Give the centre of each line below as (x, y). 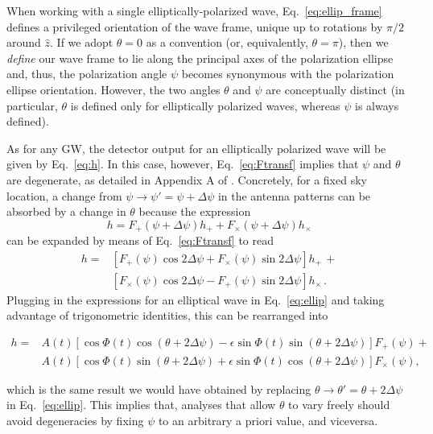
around (24, 42)
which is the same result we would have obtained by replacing (159, 389)
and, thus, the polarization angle (87, 74)
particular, (32, 105)
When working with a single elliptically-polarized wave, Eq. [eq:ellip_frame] (194, 10)
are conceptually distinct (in (335, 89)
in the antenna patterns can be (294, 195)
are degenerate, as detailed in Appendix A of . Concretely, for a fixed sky (187, 179)
